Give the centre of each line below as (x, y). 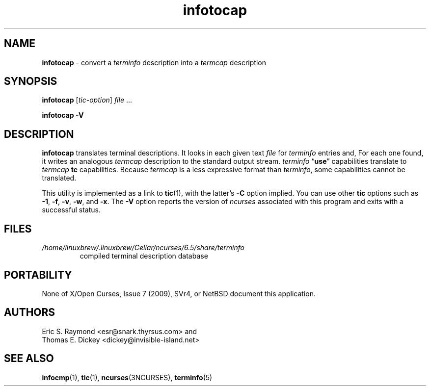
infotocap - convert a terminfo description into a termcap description (154, 62)
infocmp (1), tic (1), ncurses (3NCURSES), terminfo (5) (127, 377)
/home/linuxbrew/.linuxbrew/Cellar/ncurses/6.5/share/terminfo (143, 248)
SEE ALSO (29, 359)
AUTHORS (30, 312)
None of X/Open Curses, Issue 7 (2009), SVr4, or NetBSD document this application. (179, 293)
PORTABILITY (38, 275)
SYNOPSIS (31, 81)
